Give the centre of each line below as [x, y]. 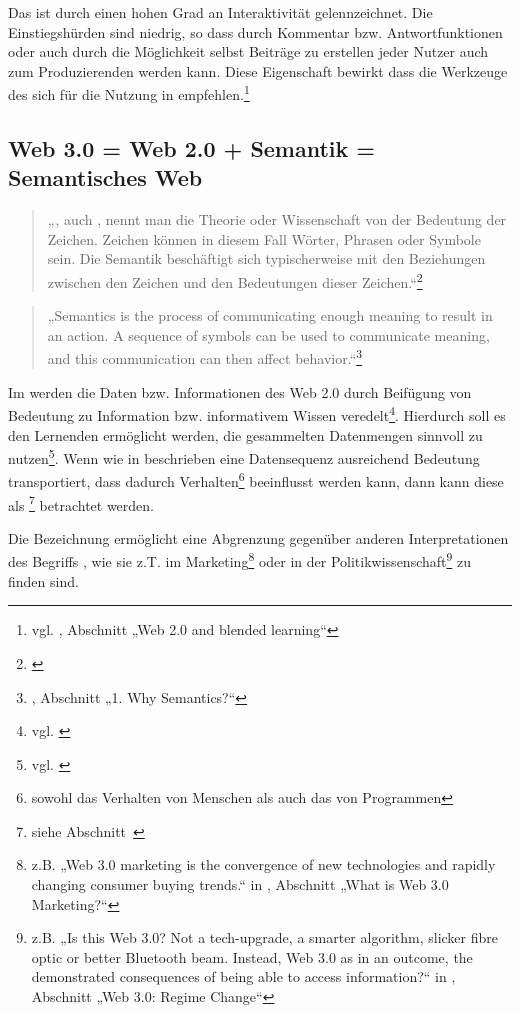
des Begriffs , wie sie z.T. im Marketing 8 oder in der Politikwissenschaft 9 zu [239, 560]
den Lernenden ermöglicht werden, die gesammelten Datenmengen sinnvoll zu [245, 434]
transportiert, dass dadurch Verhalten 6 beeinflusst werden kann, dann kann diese [256, 480]
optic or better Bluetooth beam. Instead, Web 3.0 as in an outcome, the [252, 956]
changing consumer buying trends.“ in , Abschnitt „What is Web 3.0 [240, 884]
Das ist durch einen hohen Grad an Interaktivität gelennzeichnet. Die [220, 12]
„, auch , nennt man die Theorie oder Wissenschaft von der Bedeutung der [277, 219]
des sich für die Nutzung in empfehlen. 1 [129, 93]
